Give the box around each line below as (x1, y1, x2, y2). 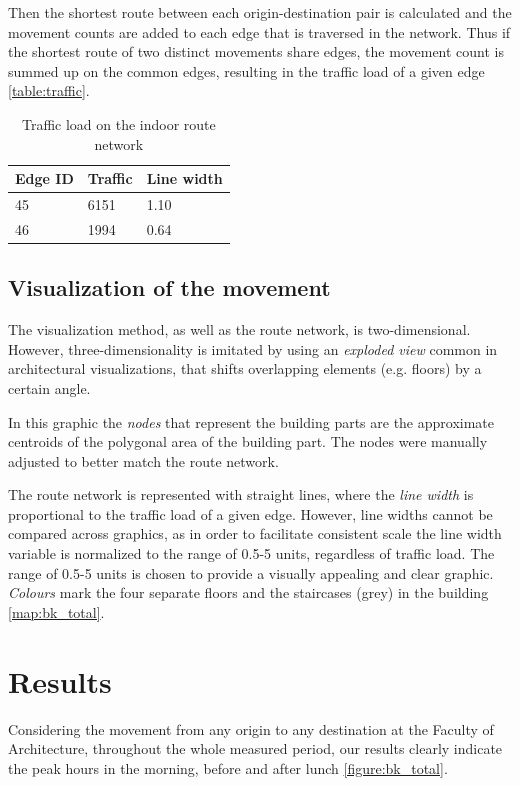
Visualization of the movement (8, 272, 331, 303)
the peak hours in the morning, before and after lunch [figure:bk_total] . (8, 757, 448, 778)
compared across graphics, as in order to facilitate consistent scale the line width (8, 523, 502, 544)
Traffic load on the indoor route (21, 113, 216, 134)
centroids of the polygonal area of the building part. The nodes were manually (8, 431, 488, 452)
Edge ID (15, 168, 74, 189)
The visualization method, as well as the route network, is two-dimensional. (8, 319, 471, 340)
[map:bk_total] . (8, 601, 105, 622)
